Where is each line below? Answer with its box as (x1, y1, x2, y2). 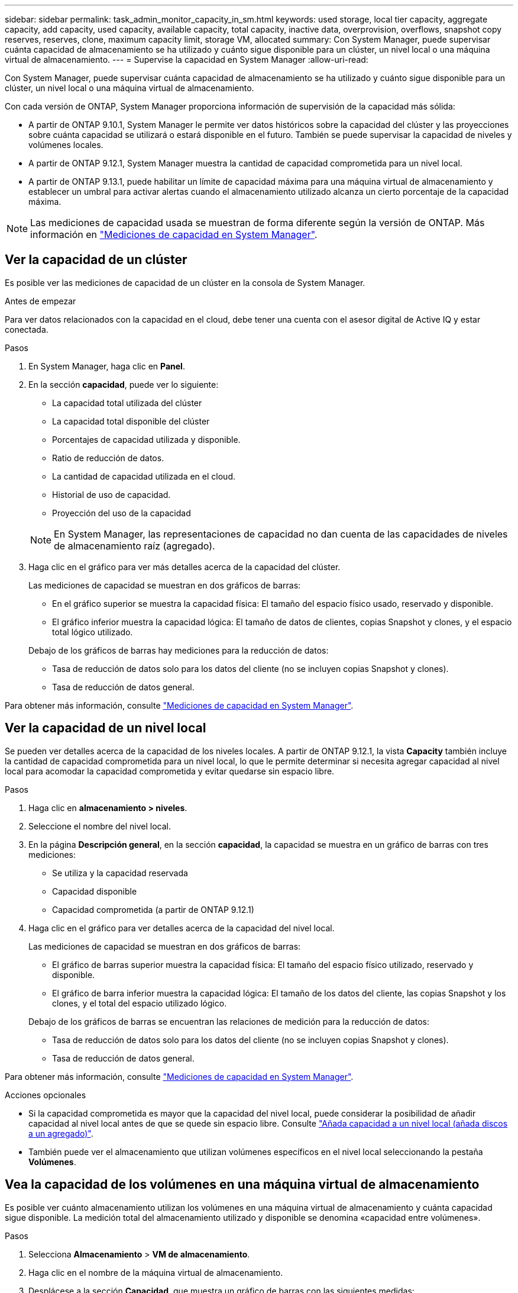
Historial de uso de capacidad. (52, 489, 171, 500)
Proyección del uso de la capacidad (52, 507, 191, 518)
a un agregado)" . (28, 1128, 93, 1138)
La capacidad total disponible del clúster (52, 416, 210, 426)
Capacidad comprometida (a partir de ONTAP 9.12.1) (52, 904, 254, 915)
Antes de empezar (5, 295, 76, 306)
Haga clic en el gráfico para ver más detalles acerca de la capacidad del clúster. (28, 561, 341, 572)
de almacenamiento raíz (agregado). (54, 539, 215, 552)
